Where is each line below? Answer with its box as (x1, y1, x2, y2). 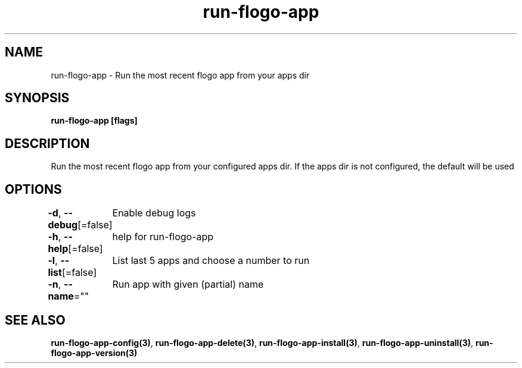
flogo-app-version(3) (51, 347, 138, 358)
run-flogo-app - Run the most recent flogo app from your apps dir (51, 70, 310, 80)
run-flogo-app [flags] (51, 115, 138, 126)
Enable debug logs (112, 207, 196, 219)
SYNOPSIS (5, 90, 70, 106)
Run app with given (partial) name (112, 278, 264, 291)
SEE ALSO (5, 312, 66, 328)
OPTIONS (5, 181, 62, 197)
